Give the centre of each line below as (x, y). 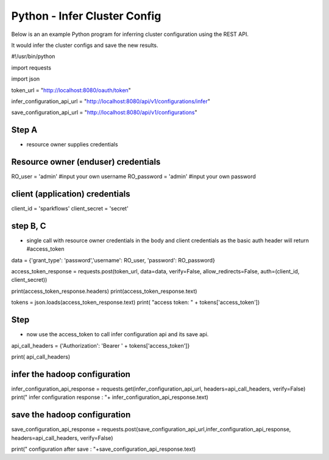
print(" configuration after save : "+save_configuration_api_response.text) (104, 449)
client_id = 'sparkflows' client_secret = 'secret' (70, 208)
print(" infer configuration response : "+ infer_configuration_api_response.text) (110, 397)
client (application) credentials (71, 194)
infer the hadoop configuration (71, 374)
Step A (24, 130)
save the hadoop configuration (71, 415)
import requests (31, 68)
